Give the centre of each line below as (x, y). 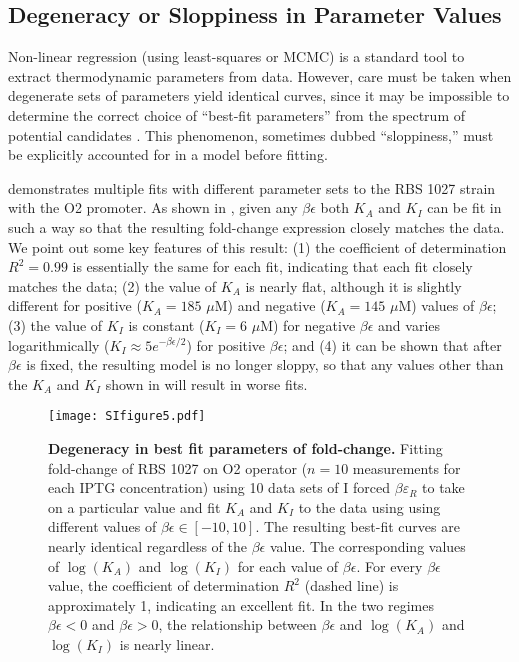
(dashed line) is (351, 585)
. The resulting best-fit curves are (357, 526)
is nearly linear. (167, 643)
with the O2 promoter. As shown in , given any (153, 207)
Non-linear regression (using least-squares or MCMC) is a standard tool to (236, 56)
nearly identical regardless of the (147, 545)
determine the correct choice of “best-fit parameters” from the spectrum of (237, 114)
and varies (409, 324)
